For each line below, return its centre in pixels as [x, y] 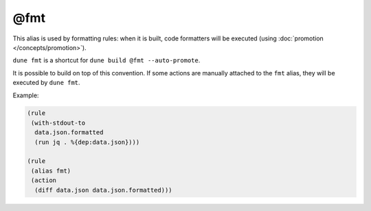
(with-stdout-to [58, 123]
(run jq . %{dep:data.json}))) [87, 142]
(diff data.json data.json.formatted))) [103, 190]
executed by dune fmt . [46, 83]
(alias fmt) [51, 171]
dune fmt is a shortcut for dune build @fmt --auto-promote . [106, 60]
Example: [26, 95]
